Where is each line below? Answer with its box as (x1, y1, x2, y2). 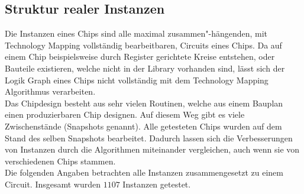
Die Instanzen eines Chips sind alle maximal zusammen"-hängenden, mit (5, 27, 268, 40)
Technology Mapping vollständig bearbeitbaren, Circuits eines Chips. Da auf (5, 38, 282, 51)
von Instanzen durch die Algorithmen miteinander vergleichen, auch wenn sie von (5, 143, 300, 156)
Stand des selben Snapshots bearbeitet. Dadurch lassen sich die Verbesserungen (5, 131, 293, 144)
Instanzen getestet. (122, 177, 191, 190)
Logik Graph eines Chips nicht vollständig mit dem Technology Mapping (5, 73, 269, 86)
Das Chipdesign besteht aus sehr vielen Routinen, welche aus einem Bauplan (5, 96, 283, 109)
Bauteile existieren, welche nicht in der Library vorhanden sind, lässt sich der (5, 62, 285, 74)
